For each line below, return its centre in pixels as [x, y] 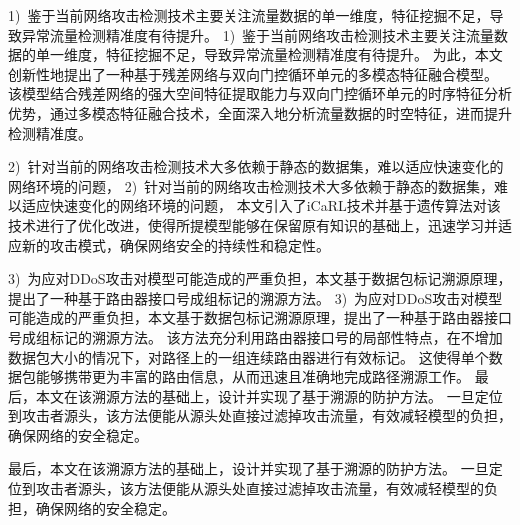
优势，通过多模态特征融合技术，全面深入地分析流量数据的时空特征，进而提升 [260, 112]
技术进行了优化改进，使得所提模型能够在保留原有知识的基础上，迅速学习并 [253, 224]
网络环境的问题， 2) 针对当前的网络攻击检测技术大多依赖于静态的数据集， [251, 185]
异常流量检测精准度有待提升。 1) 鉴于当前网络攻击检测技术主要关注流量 [258, 34]
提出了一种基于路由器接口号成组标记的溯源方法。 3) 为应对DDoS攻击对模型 [255, 297]
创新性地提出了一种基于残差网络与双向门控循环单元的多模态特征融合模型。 [253, 73]
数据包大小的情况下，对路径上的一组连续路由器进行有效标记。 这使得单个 [248, 356]
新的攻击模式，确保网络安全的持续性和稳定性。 [175, 244]
